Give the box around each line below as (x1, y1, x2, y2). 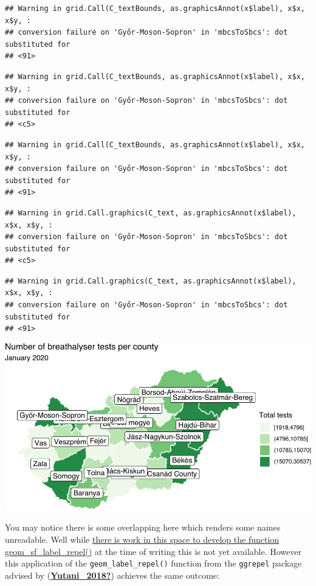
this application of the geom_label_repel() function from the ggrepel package (5, 557, 302, 570)
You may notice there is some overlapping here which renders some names (5, 521, 281, 534)
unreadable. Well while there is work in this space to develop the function (5, 533, 280, 546)
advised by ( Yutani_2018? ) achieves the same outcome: (5, 568, 219, 581)
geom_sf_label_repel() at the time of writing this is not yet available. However (5, 545, 301, 557)
